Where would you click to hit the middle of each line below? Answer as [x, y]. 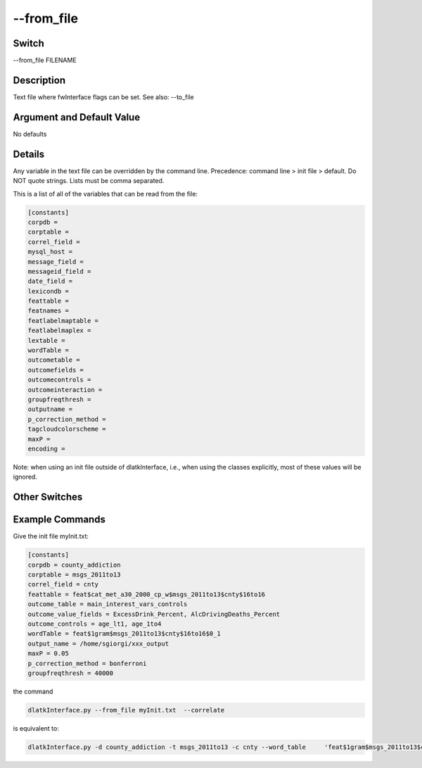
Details [29, 154]
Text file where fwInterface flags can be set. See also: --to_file [104, 97]
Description [39, 80]
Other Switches [48, 497]
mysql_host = [50, 252]
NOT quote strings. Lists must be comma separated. [89, 181]
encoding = [46, 448]
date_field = [50, 281]
